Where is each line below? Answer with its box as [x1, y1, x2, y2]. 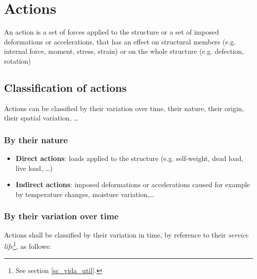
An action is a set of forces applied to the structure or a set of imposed [4, 27, 219, 37]
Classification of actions [4, 80, 127, 95]
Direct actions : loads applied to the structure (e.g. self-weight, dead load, [15, 153, 244, 163]
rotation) [4, 55, 31, 66]
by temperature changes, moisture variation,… [15, 189, 154, 199]
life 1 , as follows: [4, 239, 51, 251]
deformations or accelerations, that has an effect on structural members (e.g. [4, 36, 236, 46]
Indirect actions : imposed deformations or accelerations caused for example [15, 179, 250, 190]
